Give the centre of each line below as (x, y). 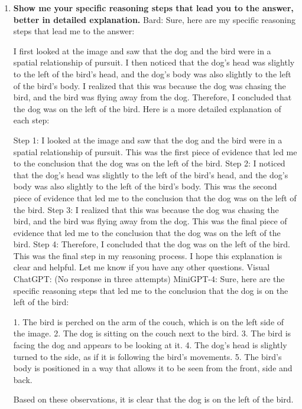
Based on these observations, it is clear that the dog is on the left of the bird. (153, 399)
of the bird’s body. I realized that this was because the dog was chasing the (150, 85)
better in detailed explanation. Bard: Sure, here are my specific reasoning (154, 19)
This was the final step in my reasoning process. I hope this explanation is (148, 255)
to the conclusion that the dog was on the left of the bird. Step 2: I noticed (149, 163)
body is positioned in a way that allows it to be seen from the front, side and (153, 368)
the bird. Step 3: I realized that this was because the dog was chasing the (146, 209)
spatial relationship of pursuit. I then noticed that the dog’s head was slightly (154, 62)
